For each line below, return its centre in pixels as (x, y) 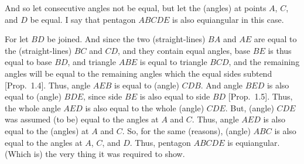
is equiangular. (254, 142)
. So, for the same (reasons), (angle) (186, 130)
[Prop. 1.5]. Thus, (260, 96)
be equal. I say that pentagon (83, 19)
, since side (103, 96)
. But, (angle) (250, 107)
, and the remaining (264, 62)
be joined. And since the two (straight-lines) (126, 39)
